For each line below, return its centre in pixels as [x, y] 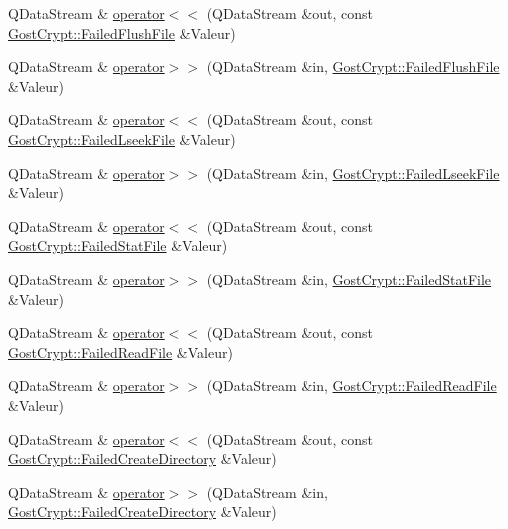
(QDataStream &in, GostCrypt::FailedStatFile [349, 278]
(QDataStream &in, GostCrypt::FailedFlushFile [353, 66]
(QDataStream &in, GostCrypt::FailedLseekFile [353, 172]
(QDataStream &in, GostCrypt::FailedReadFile [351, 385]
